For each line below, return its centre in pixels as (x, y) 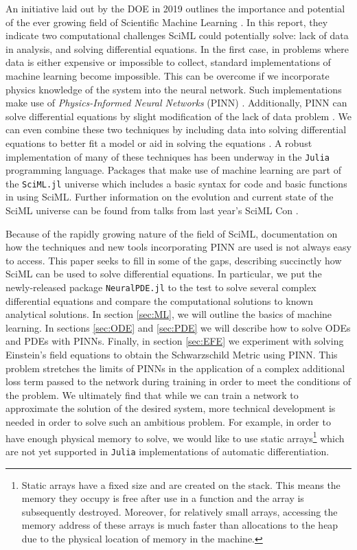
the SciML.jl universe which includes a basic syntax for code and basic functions (176, 183)
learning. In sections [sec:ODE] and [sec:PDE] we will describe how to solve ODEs (178, 327)
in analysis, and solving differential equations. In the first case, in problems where (177, 48)
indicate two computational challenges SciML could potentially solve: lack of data (177, 35)
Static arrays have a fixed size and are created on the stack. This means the (181, 484)
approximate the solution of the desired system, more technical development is (171, 408)
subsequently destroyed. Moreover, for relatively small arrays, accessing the (180, 511)
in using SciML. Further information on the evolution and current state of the (170, 197)
